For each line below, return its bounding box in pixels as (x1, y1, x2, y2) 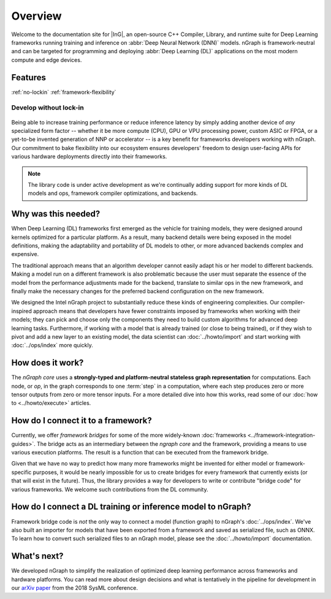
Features (11, 72, 46, 83)
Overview (11, 9, 62, 23)
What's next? (11, 551, 64, 562)
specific (11, 469, 32, 476)
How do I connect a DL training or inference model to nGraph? (11, 502, 251, 512)
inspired (11, 307, 32, 315)
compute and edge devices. (11, 56, 82, 64)
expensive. (11, 251, 39, 258)
